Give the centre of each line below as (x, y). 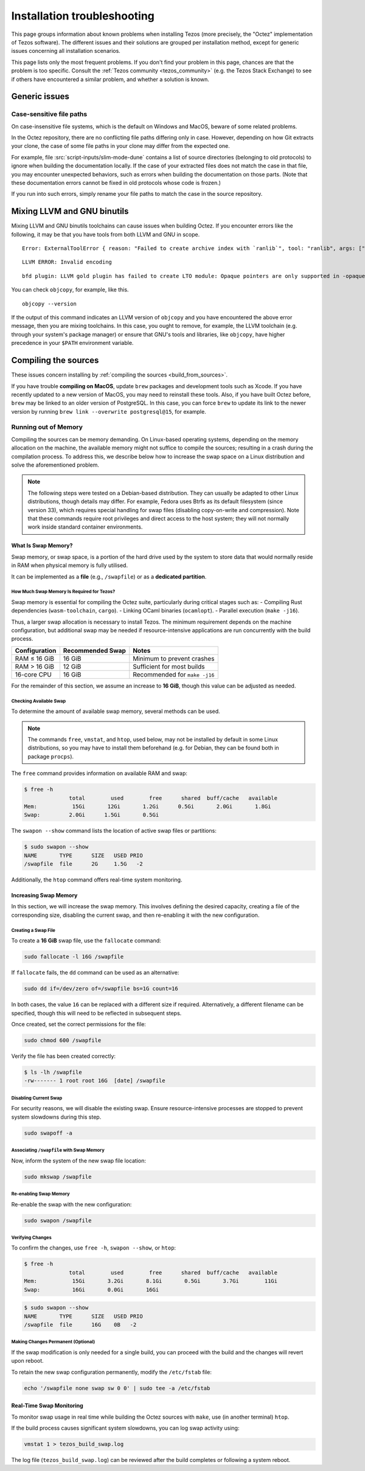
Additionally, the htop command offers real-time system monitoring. (97, 880)
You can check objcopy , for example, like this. (70, 290)
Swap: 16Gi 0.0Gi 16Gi (92, 1289)
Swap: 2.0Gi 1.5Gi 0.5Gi (92, 815)
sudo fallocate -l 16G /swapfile (74, 957)
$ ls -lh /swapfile (53, 1072)
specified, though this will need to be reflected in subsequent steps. (96, 1013)
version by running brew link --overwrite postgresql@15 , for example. (109, 411)
